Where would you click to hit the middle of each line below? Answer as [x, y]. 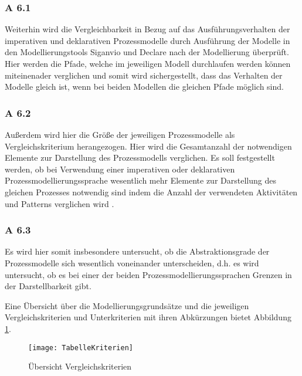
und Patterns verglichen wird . [60, 203]
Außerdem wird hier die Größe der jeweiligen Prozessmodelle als [120, 134]
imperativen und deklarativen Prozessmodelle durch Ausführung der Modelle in [147, 40]
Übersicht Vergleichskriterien [80, 366]
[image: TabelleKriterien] [81, 348]
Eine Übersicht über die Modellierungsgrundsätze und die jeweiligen [127, 305]
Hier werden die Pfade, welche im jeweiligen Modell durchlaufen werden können [148, 63]
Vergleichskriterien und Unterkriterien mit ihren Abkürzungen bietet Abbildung [148, 317]
